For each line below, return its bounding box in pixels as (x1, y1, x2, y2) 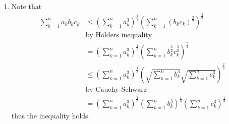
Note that (11, 1, 42, 11)
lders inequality (104, 32, 152, 39)
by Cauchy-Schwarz (85, 86, 147, 93)
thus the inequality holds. (11, 110, 90, 121)
